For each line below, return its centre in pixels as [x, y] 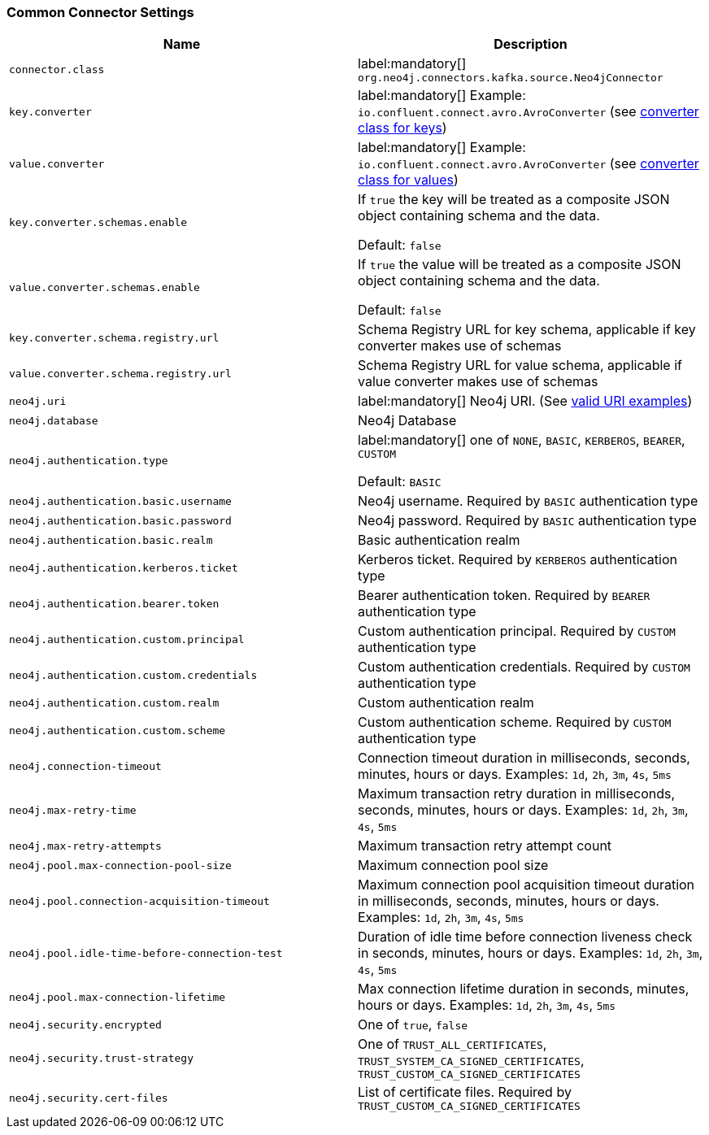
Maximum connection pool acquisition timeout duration [526, 885]
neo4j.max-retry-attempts [85, 846]
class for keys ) [402, 128]
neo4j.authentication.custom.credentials [133, 675]
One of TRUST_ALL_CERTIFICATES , [452, 1044]
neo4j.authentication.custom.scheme [117, 730]
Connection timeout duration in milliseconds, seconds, [524, 758]
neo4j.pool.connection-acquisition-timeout [139, 901]
